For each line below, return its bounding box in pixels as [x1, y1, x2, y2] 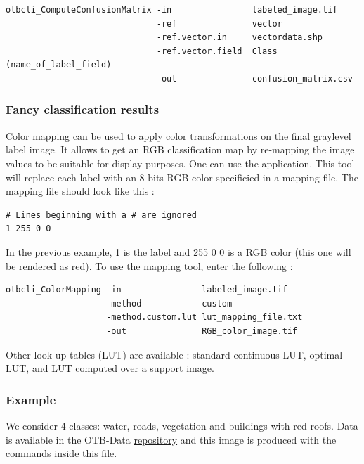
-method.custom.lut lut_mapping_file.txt [106, 312, 303, 323]
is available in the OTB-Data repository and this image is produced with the [6, 432, 337, 446]
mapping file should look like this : [6, 183, 155, 198]
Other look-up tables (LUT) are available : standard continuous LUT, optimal [6, 347, 343, 361]
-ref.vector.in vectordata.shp [156, 32, 323, 43]
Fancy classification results [6, 101, 160, 118]
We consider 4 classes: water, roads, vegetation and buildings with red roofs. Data [6, 418, 358, 432]
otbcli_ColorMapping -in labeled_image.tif [6, 285, 287, 295]
